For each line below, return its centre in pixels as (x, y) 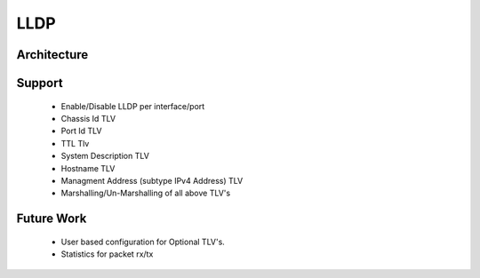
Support (40, 83)
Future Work (52, 219)
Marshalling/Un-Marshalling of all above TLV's (146, 193)
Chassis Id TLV (88, 118)
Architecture (52, 55)
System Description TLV (105, 156)
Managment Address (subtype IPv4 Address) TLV (152, 180)
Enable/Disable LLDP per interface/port (133, 106)
